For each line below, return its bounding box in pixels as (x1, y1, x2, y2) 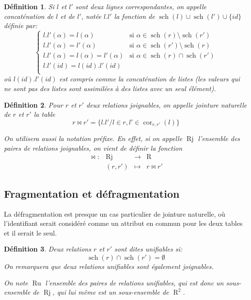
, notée (81, 11, 101, 21)
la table (33, 109, 55, 119)
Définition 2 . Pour (4, 99, 63, 110)
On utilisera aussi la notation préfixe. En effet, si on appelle (4, 133, 183, 143)
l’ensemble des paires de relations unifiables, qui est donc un (45, 277, 224, 287)
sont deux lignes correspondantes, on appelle (75, 1, 207, 11)
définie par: (4, 20, 37, 31)
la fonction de (114, 11, 155, 21)
